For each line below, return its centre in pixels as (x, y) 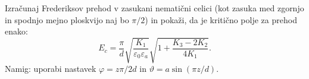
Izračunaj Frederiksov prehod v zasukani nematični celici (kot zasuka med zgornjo (154, 8)
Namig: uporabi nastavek (51, 69)
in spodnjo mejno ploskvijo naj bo (67, 19)
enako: (16, 31)
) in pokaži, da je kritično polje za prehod (221, 19)
